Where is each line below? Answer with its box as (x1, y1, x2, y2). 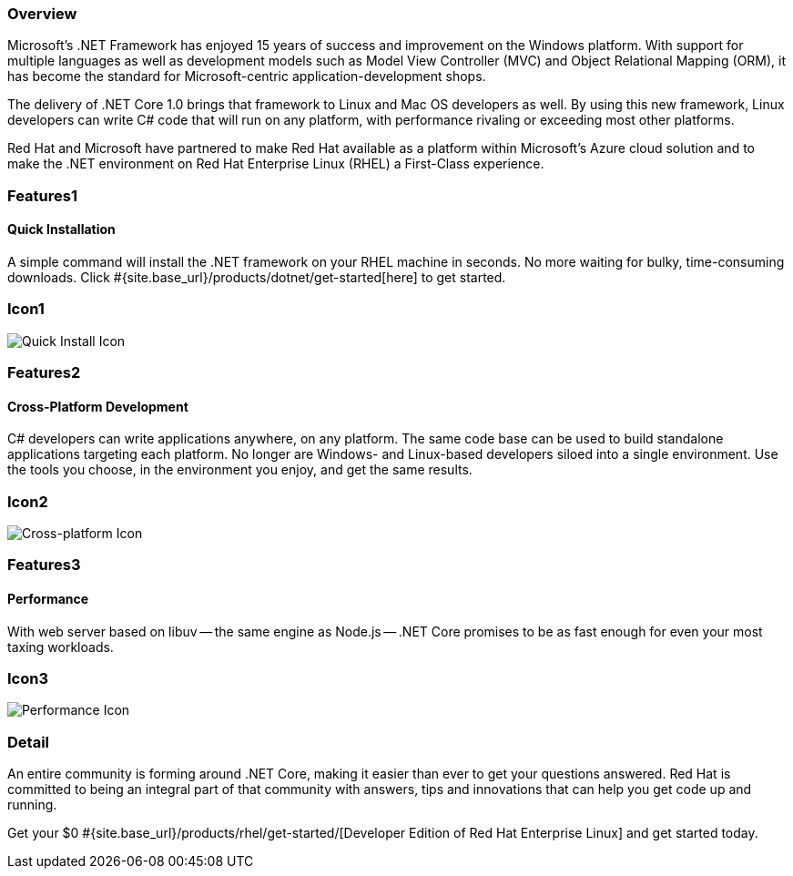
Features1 (7, 186, 77, 205)
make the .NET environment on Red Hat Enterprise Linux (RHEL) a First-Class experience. (7, 156, 544, 172)
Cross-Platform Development (7, 398, 188, 414)
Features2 (7, 363, 81, 382)
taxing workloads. (7, 638, 114, 655)
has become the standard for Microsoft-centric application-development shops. (7, 68, 486, 85)
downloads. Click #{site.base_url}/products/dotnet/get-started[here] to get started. (7, 269, 506, 285)
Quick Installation (7, 221, 116, 238)
